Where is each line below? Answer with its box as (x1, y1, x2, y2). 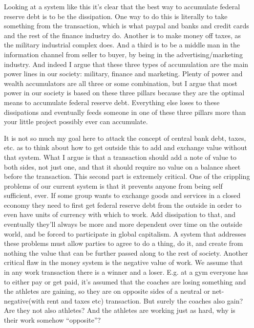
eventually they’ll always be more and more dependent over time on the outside (4, 219, 242, 229)
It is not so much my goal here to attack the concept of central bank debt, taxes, (4, 132, 246, 143)
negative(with (4, 295, 45, 306)
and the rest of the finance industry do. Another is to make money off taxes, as (4, 30, 241, 40)
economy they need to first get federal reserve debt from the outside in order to (4, 199, 242, 210)
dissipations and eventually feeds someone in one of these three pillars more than (4, 107, 246, 117)
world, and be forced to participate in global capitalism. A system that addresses (4, 228, 246, 239)
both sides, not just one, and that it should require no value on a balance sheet (4, 161, 241, 172)
